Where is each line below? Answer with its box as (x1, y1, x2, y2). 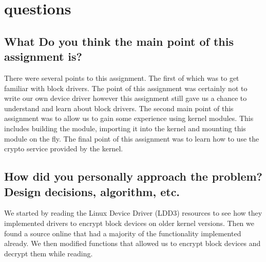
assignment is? (4, 48, 82, 64)
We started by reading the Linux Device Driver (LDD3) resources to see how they (4, 207, 262, 218)
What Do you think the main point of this (4, 33, 234, 49)
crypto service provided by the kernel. (4, 143, 123, 154)
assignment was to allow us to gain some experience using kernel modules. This (4, 113, 254, 124)
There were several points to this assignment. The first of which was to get (4, 72, 239, 83)
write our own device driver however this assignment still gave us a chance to (4, 93, 247, 103)
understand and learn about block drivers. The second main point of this (4, 102, 234, 113)
